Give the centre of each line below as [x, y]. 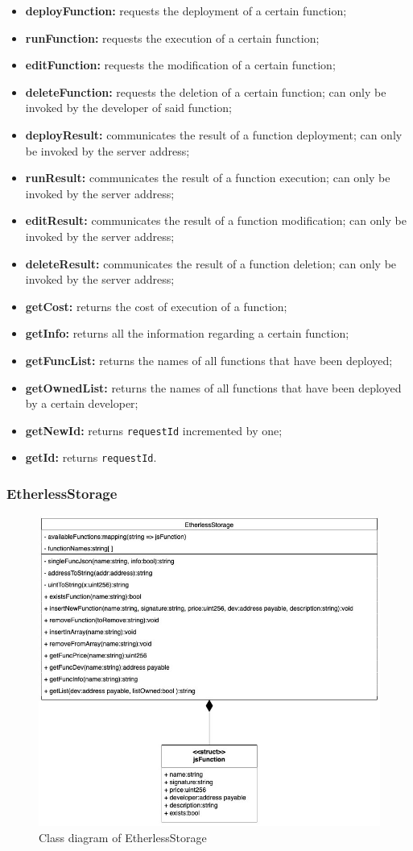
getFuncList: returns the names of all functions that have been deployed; [209, 360]
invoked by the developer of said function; [128, 108]
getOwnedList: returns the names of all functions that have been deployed [213, 387]
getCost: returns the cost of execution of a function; [156, 306]
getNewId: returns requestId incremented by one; [154, 430]
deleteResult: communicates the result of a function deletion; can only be [211, 263]
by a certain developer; [82, 403]
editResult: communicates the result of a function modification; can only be [216, 220]
